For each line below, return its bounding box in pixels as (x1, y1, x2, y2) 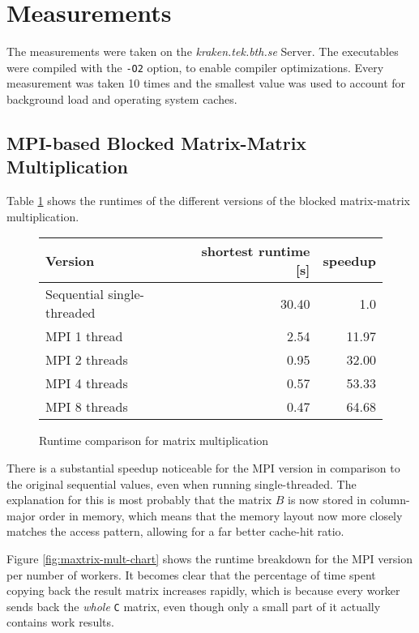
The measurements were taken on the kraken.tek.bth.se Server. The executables (6, 43, 399, 60)
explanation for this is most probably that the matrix (6, 491, 272, 508)
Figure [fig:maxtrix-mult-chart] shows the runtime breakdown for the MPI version (6, 550, 413, 567)
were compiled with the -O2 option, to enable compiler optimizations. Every (6, 58, 384, 75)
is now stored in (288, 491, 367, 508)
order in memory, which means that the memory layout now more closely (39, 507, 403, 524)
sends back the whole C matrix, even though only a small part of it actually (6, 597, 381, 614)
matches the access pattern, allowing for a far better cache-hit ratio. (6, 523, 344, 540)
